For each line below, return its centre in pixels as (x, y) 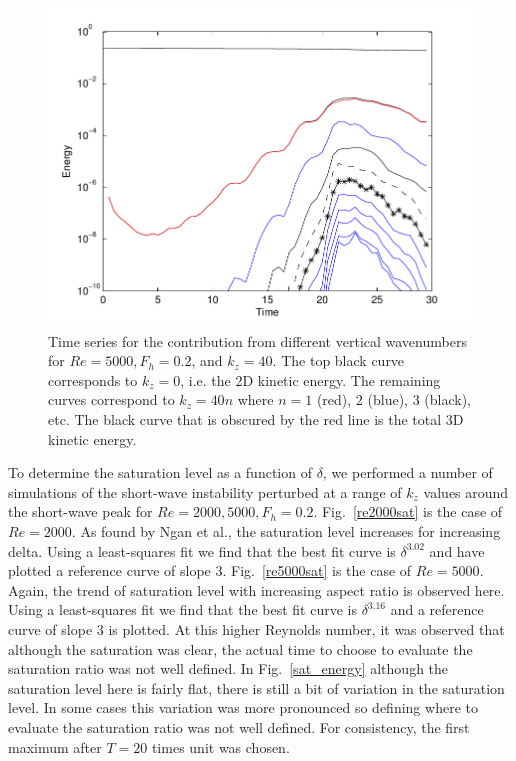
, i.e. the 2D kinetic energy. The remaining (310, 379)
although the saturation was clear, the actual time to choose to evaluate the (240, 648)
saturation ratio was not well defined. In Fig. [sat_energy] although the (228, 668)
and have (457, 550)
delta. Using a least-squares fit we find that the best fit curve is (202, 550)
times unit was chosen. (220, 746)
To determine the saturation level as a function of (160, 472)
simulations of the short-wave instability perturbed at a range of (205, 491)
